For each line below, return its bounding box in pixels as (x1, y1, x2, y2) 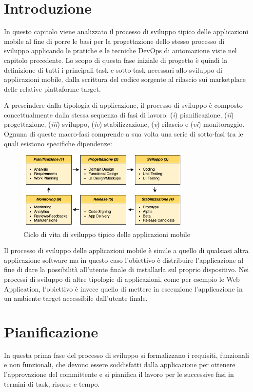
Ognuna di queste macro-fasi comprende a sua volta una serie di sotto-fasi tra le (4, 129, 243, 139)
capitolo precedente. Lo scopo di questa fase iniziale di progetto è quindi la (4, 55, 228, 65)
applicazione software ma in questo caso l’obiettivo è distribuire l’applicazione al (4, 255, 244, 265)
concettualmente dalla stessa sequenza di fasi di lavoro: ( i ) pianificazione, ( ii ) (4, 109, 234, 119)
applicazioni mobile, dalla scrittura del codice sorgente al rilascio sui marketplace (4, 74, 246, 84)
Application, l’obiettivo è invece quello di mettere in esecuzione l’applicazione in (4, 283, 243, 294)
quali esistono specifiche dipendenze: (4, 138, 112, 148)
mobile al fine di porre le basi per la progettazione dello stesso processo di (4, 36, 225, 46)
